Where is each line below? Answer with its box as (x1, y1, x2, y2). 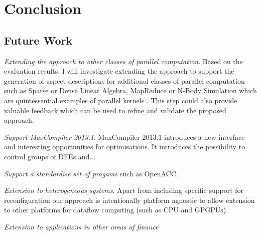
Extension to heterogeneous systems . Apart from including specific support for (4, 185, 244, 195)
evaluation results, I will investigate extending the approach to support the (4, 66, 234, 76)
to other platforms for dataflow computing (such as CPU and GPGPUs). (4, 204, 228, 215)
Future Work (4, 32, 73, 48)
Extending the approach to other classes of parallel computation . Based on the (4, 56, 243, 66)
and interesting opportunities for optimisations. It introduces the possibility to (4, 141, 245, 152)
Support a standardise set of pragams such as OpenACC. (4, 168, 178, 178)
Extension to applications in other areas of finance (4, 221, 159, 231)
